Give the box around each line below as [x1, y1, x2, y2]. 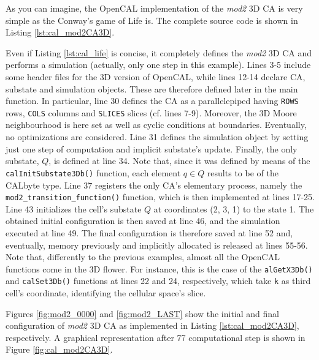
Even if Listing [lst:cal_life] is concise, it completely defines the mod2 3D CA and [6, 46, 312, 59]
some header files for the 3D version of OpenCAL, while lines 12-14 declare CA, [6, 70, 306, 83]
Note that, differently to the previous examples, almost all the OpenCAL [6, 250, 280, 263]
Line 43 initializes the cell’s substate [6, 202, 142, 215]
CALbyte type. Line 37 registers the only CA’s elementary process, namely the [6, 178, 302, 191]
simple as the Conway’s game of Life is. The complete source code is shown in [6, 13, 298, 26]
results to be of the [207, 166, 279, 179]
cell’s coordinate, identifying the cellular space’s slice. [6, 287, 206, 299]
